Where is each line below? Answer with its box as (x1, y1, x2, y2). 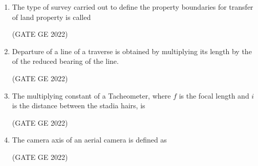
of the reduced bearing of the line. (12, 56, 119, 66)
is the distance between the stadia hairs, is (12, 100, 145, 111)
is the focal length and (179, 90, 249, 101)
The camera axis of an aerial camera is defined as (12, 134, 167, 145)
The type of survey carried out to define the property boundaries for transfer (12, 2, 253, 12)
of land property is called (12, 11, 91, 22)
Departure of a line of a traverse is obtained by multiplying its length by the (12, 45, 252, 56)
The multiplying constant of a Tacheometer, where (12, 90, 171, 101)
